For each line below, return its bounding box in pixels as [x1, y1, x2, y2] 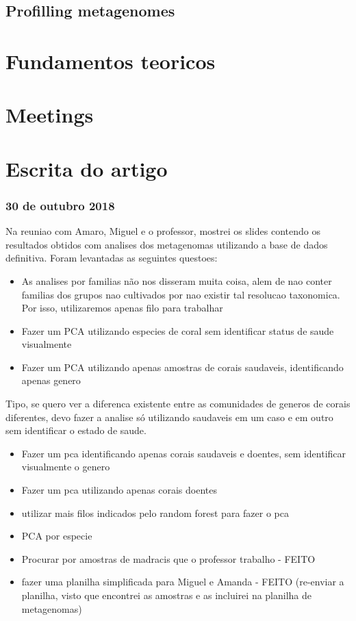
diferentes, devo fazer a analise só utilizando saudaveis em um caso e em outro [5, 409, 333, 424]
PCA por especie [21, 529, 92, 543]
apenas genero [21, 373, 81, 388]
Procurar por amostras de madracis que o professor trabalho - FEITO [21, 551, 316, 566]
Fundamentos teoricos [5, 47, 216, 75]
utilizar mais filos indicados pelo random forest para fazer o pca [21, 505, 289, 520]
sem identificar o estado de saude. [5, 423, 147, 438]
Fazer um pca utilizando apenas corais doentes [21, 483, 217, 497]
